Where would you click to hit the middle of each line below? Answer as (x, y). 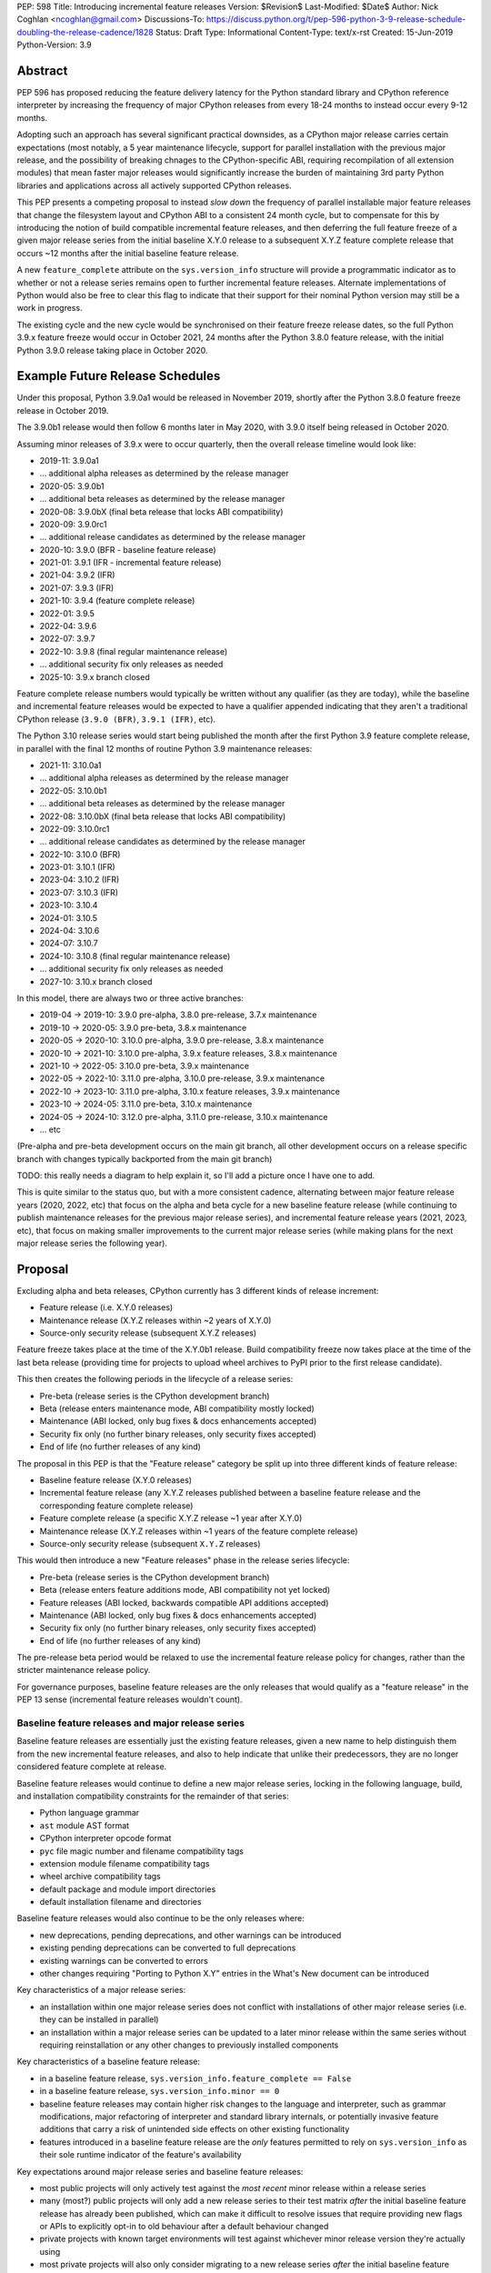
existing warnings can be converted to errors (124, 1960)
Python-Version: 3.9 (55, 45)
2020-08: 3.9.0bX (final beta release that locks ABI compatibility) (161, 511)
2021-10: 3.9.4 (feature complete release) (117, 601)
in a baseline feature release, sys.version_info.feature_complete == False (195, 2078)
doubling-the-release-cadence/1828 (85, 32)
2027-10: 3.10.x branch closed (96, 981)
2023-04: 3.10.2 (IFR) (80, 880)
